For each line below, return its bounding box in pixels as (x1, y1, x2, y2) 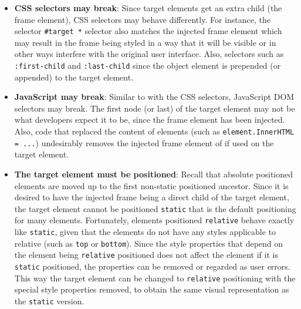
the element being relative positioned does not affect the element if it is (14, 248, 278, 261)
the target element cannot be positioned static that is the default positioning (14, 202, 296, 214)
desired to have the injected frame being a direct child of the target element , (14, 191, 289, 203)
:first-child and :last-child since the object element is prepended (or (14, 59, 281, 72)
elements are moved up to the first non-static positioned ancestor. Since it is (14, 179, 289, 192)
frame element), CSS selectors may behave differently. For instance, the (14, 13, 270, 25)
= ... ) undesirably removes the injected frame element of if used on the (14, 136, 274, 149)
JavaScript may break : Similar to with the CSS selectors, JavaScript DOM (14, 90, 295, 103)
